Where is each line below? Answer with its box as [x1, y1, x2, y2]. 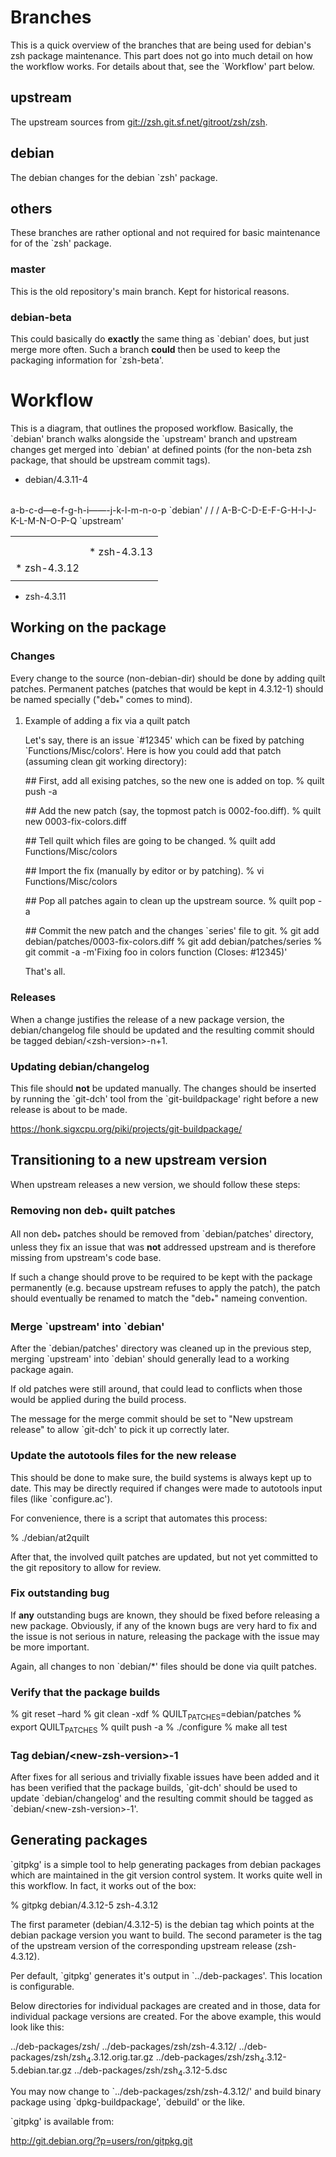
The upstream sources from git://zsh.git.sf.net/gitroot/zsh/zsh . [10, 116, 268, 128]
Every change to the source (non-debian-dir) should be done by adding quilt [10, 672, 326, 684]
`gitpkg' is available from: [10, 2116, 115, 2128]
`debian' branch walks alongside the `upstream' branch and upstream [10, 432, 298, 445]
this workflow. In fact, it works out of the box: [10, 1879, 197, 1891]
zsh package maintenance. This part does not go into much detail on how [10, 49, 313, 61]
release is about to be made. [10, 1103, 128, 1115]
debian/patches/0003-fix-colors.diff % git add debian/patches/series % [24, 936, 323, 948]
